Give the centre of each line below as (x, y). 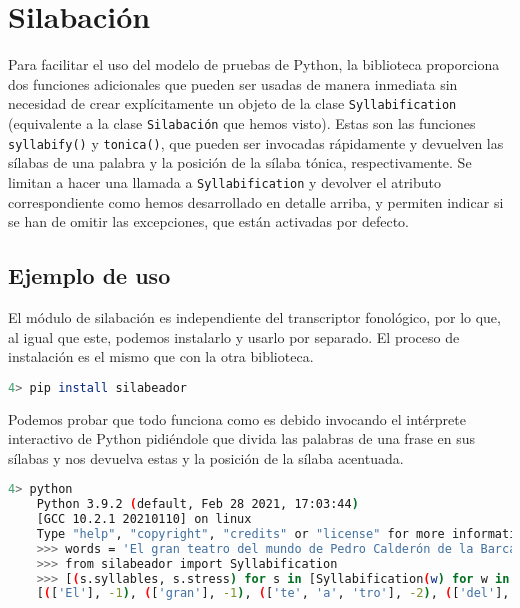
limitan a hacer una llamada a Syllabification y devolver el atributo (225, 181)
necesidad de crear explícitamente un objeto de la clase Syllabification (232, 103)
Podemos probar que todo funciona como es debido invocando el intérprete (237, 418)
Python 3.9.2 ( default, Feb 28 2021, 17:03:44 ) (197, 504)
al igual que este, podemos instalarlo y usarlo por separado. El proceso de (234, 336)
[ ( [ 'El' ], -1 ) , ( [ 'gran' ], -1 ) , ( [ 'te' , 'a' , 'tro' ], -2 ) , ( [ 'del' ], (273, 593)
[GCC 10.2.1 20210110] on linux (144, 519)
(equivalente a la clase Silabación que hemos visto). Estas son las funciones (242, 122)
